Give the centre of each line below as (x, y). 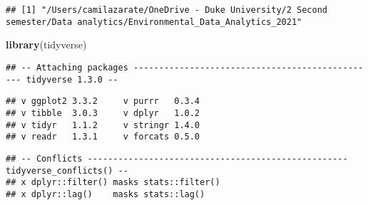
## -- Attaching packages (67, 67)
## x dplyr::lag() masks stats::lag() (106, 194)
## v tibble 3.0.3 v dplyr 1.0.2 (103, 113)
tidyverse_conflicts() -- (67, 170)
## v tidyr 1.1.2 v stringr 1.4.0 (103, 125)
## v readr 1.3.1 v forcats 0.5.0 (103, 137)
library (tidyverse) (46, 44)
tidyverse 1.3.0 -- (72, 79)
